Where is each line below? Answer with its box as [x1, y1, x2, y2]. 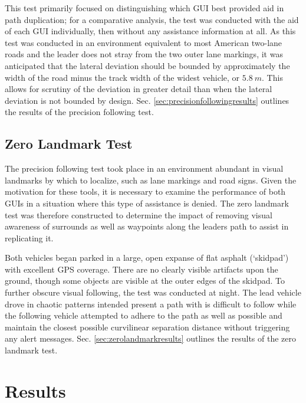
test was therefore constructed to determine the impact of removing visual [5, 208, 272, 221]
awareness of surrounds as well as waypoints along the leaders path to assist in [5, 220, 289, 232]
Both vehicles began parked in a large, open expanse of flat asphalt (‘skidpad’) [5, 251, 289, 264]
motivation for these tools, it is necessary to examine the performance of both [5, 185, 286, 198]
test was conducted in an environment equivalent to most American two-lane [5, 36, 282, 48]
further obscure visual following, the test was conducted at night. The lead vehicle [5, 286, 301, 299]
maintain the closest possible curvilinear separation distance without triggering [5, 320, 290, 333]
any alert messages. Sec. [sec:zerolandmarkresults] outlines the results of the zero [5, 332, 296, 345]
